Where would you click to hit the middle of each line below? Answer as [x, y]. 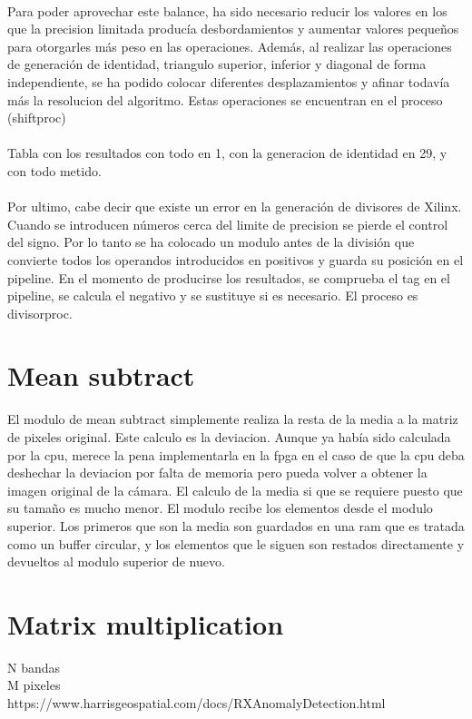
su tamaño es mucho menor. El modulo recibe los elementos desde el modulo [220, 508]
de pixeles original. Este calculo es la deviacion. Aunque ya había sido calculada [229, 437]
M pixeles [34, 685]
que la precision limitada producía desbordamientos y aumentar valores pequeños [233, 29]
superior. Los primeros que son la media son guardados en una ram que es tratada [236, 525]
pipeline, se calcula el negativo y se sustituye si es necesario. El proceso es [213, 295]
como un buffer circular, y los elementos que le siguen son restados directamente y [236, 543]
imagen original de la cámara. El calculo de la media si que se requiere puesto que [235, 490]
